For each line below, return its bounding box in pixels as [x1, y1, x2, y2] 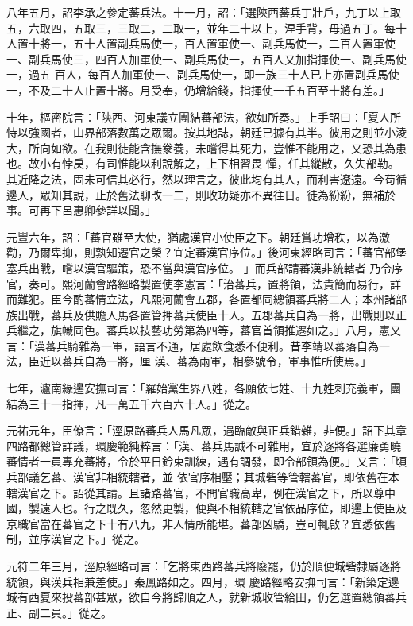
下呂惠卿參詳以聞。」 [50, 202, 156, 218]
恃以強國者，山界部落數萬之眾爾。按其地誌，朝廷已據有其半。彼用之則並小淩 [6, 124, 407, 141]
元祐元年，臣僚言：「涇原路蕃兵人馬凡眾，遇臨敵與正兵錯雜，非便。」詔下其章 [6, 422, 407, 439]
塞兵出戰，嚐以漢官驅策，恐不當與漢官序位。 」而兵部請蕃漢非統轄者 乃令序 [6, 259, 403, 276]
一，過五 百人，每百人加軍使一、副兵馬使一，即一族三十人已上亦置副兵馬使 [6, 66, 399, 83]
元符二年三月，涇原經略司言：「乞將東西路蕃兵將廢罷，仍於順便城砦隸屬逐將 [6, 558, 401, 574]
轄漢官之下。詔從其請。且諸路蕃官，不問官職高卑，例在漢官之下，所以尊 [6, 484, 384, 500]
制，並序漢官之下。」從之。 [6, 531, 145, 547]
